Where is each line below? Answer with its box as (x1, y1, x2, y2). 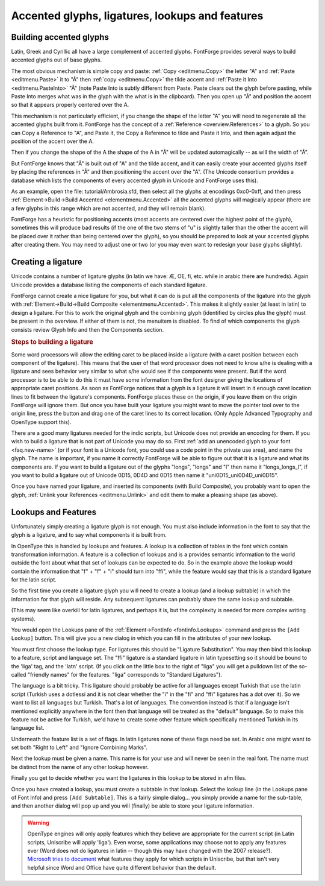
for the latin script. (11, 576, 57, 583)
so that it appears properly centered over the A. (11, 101, 129, 109)
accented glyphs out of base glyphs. (11, 56, 102, 63)
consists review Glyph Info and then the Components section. (11, 326, 164, 333)
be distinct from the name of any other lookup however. (11, 763, 149, 770)
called (11, 671, 26, 678)
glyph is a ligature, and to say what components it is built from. (11, 531, 167, 539)
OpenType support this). (11, 418, 72, 425)
